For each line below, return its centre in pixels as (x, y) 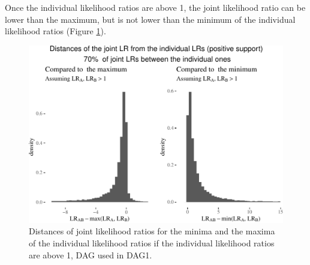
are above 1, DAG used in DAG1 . (91, 254)
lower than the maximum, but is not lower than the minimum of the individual (150, 19)
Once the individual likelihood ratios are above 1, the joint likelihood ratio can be (155, 7)
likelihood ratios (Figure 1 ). (55, 31)
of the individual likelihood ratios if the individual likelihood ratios (152, 243)
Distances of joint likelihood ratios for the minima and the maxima (152, 231)
